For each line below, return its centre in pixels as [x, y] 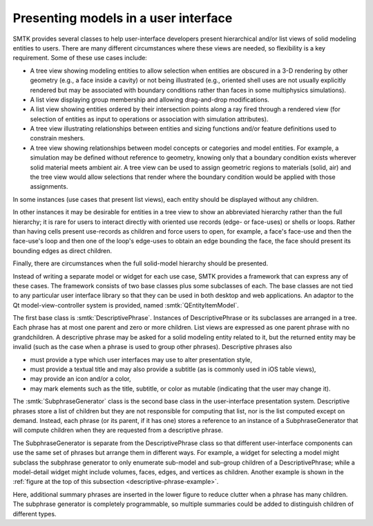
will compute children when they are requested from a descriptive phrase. [118, 430]
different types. [35, 514]
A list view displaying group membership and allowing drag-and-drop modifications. [150, 100]
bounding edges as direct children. [63, 251]
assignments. [49, 187]
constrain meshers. [58, 138]
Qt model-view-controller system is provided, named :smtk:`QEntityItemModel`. [126, 305]
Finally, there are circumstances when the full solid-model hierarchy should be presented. [141, 263]
